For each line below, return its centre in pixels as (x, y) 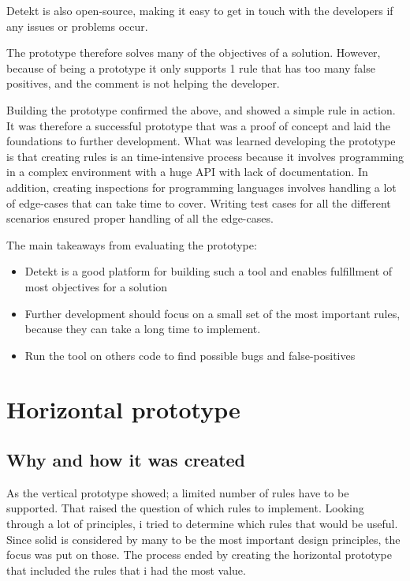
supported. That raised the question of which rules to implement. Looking (185, 508)
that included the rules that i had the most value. (126, 570)
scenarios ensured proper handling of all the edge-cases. (140, 218)
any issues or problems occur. (77, 26)
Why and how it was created (126, 460)
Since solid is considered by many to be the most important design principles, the (203, 539)
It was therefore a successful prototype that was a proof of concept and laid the (199, 125)
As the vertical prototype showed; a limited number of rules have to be (178, 492)
